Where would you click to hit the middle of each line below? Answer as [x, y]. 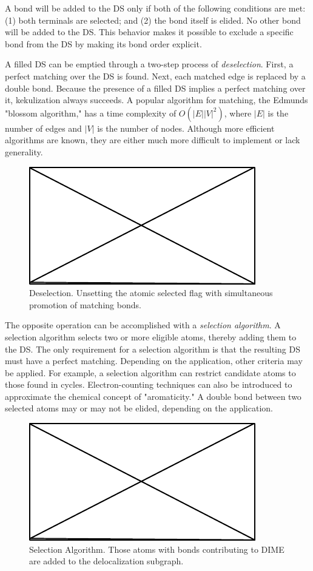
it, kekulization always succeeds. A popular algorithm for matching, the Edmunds [156, 100]
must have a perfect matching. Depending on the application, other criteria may [154, 361]
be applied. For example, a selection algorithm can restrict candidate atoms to [150, 372]
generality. [24, 151]
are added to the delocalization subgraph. [106, 561]
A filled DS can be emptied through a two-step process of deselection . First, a [149, 64]
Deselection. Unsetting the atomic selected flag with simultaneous [151, 293]
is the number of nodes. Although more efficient [186, 128]
